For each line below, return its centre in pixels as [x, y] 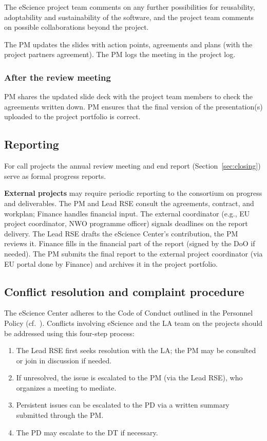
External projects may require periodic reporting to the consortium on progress [133, 193]
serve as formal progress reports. [55, 176]
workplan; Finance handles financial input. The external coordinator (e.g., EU [127, 213]
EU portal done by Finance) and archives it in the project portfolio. [111, 263]
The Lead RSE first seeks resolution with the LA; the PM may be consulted [136, 350]
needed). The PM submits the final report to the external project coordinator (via [133, 253]
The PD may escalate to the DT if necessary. [87, 432]
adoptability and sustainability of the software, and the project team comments [129, 17]
